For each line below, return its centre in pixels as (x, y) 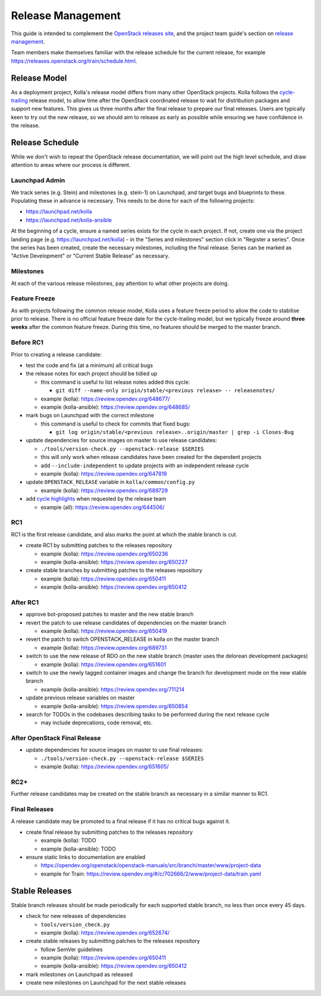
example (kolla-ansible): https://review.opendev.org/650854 (114, 706)
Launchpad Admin (38, 181)
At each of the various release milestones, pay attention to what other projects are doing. (120, 283)
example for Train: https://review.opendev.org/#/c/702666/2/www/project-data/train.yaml (151, 874)
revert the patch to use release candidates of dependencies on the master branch (126, 622)
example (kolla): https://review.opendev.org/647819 (104, 474)
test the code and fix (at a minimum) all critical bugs (89, 365)
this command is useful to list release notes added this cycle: (115, 382)
